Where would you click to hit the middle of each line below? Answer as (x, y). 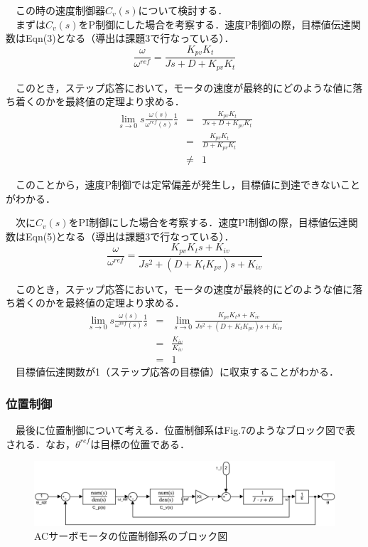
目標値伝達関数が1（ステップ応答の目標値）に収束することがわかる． (177, 372)
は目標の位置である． (140, 444)
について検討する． (183, 10)
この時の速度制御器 (60, 10)
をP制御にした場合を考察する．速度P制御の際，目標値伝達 (215, 24)
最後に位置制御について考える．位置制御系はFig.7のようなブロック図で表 (185, 430)
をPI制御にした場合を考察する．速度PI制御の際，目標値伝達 (208, 222)
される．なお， (40, 444)
